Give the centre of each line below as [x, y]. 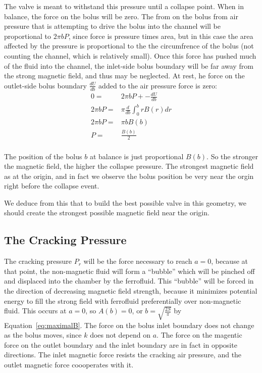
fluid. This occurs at [35, 311]
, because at [229, 261]
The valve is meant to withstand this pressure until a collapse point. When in [124, 6]
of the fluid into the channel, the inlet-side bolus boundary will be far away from [129, 65]
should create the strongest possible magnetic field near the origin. [107, 213]
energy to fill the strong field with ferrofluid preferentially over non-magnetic [123, 300]
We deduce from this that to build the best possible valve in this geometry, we [125, 202]
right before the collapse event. [52, 186]
